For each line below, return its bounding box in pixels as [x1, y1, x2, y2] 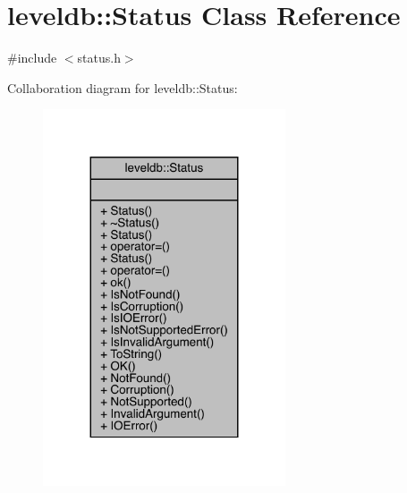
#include [7, 48, 57, 67]
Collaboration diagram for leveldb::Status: [7, 78, 238, 97]
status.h [77, 48, 121, 67]
